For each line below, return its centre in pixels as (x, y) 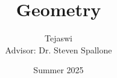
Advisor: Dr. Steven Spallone (58, 49)
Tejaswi (58, 38)
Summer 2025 (58, 70)
